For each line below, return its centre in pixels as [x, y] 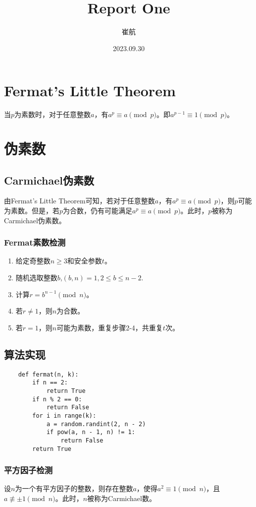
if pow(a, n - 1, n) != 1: [91, 432]
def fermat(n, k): [48, 374]
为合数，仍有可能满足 [98, 211]
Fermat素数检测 [35, 242]
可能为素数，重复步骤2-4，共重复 [110, 327]
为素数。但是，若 [32, 211]
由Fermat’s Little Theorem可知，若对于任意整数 [79, 201]
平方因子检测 [28, 470]
